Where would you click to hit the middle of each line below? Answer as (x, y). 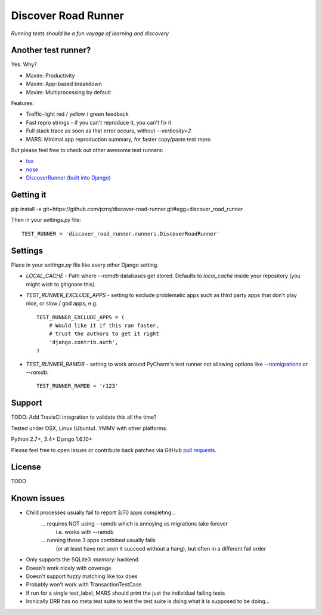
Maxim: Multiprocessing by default (69, 92)
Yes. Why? (24, 64)
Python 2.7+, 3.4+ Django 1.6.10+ (52, 439)
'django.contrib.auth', (83, 342)
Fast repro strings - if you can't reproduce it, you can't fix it (99, 122)
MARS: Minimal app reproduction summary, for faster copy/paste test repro (118, 139)
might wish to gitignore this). (61, 284)
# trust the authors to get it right (104, 334)
